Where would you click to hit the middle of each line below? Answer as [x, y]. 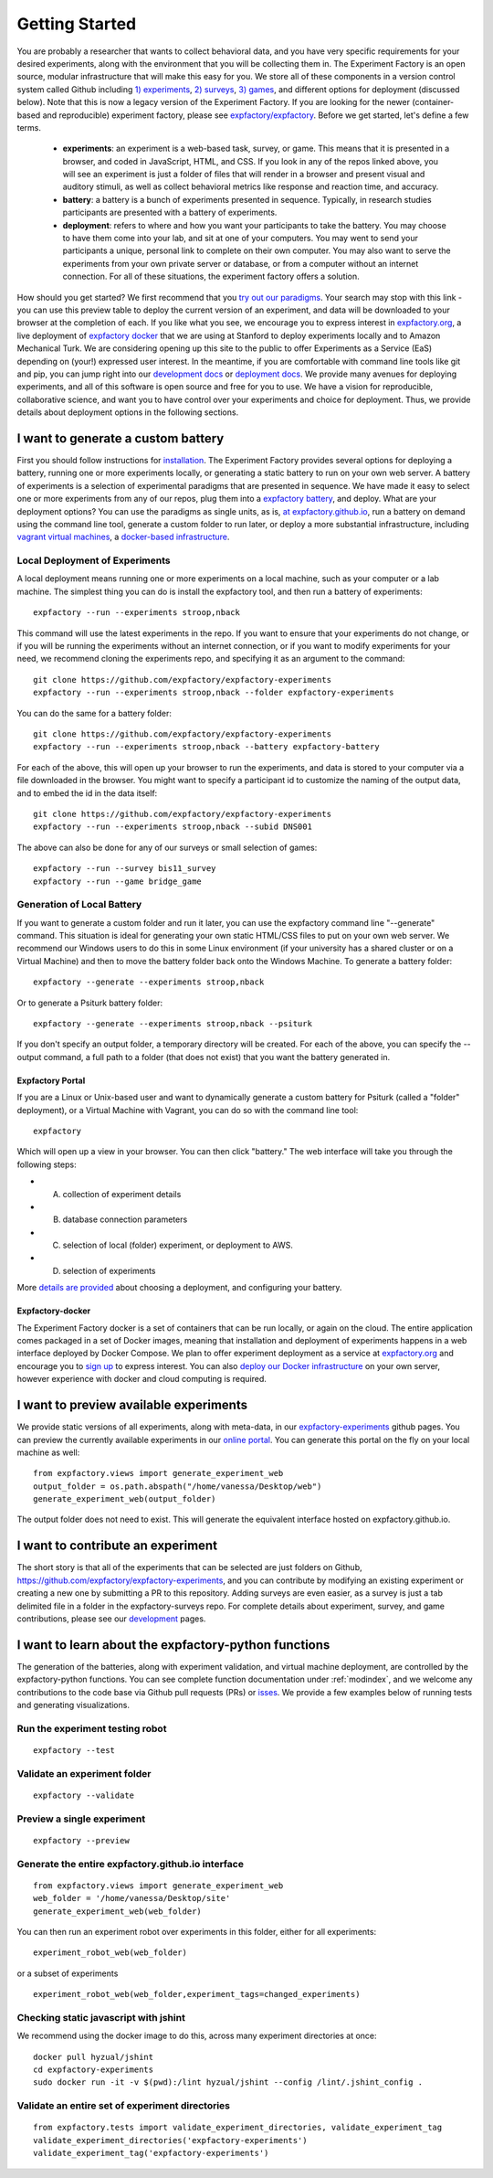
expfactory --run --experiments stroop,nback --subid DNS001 [173, 827]
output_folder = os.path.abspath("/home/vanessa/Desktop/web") [178, 1486]
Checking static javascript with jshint [101, 2017]
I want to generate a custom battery [121, 438]
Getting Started [77, 24]
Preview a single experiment [81, 1819]
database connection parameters [125, 1219]
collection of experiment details [122, 1194]
